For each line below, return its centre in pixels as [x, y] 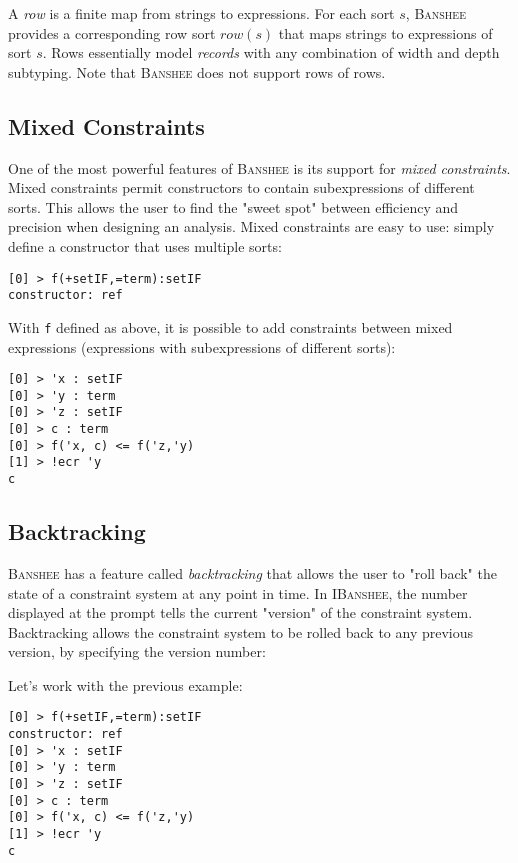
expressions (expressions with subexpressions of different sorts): [202, 346]
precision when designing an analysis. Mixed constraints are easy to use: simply [251, 226]
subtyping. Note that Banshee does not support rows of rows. [197, 71]
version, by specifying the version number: [137, 651]
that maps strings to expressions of [385, 32]
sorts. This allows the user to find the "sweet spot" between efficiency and [233, 206]
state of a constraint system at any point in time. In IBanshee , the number [238, 592]
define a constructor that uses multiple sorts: [145, 245]
